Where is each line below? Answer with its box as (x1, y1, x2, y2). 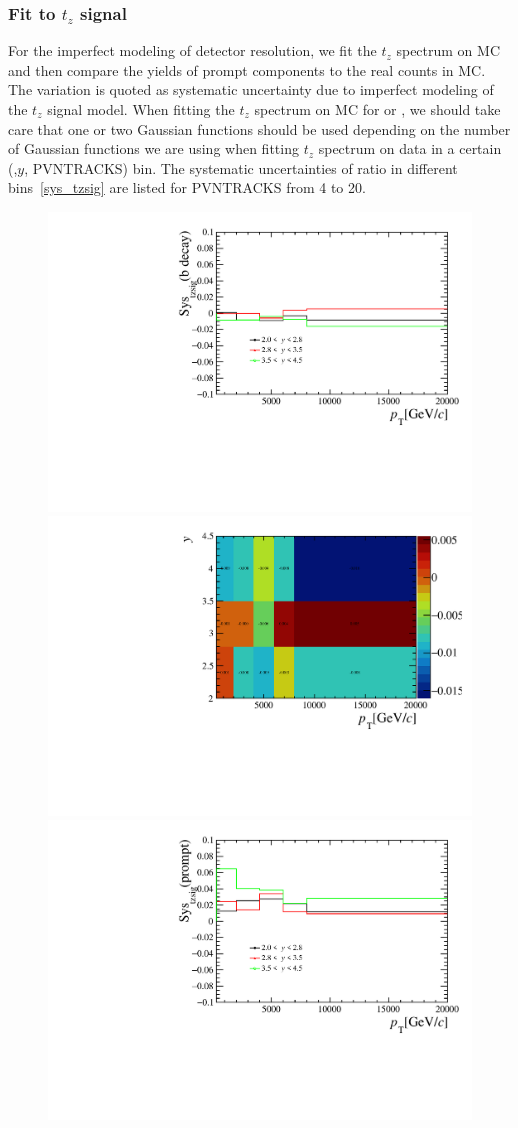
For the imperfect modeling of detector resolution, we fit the (8, 40, 377, 61)
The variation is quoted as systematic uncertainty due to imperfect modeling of (8, 79, 494, 100)
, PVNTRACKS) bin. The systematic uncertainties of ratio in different (24, 157, 458, 178)
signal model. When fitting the (47, 99, 235, 119)
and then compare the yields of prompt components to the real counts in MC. (8, 59, 486, 80)
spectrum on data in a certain (318, 138, 502, 159)
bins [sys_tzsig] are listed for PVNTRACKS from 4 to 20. (8, 177, 366, 198)
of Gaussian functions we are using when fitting (8, 138, 299, 159)
